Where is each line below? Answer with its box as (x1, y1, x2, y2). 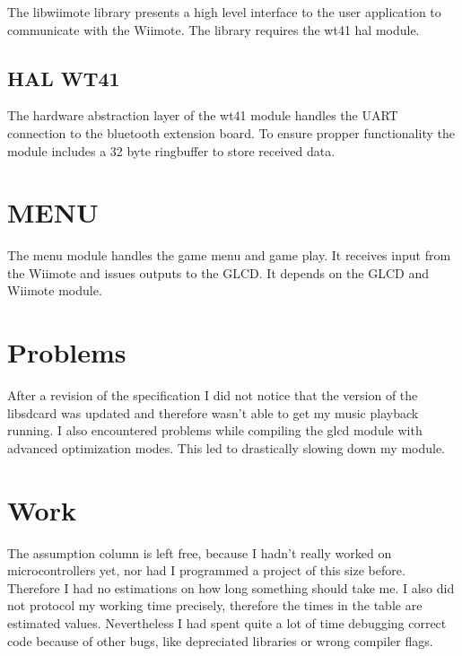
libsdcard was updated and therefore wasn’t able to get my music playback (7, 403, 419, 422)
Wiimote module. (7, 281, 102, 300)
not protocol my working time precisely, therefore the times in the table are (7, 596, 423, 615)
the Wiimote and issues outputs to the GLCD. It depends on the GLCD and (7, 263, 429, 282)
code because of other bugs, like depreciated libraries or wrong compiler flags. (7, 631, 433, 650)
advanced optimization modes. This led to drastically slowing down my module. (7, 438, 446, 457)
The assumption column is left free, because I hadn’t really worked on (7, 543, 392, 562)
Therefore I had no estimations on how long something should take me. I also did (7, 578, 455, 597)
